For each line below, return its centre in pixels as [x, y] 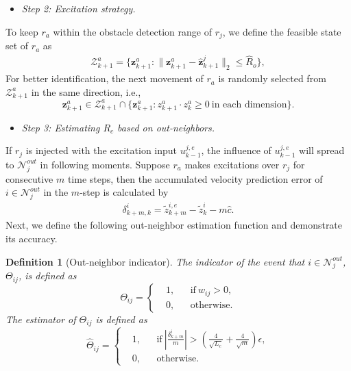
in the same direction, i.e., [86, 91]
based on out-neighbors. [166, 127]
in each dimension [249, 104]
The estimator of [41, 319]
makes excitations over [232, 164]
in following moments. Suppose [105, 164]
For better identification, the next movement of [105, 78]
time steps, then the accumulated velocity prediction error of [195, 178]
